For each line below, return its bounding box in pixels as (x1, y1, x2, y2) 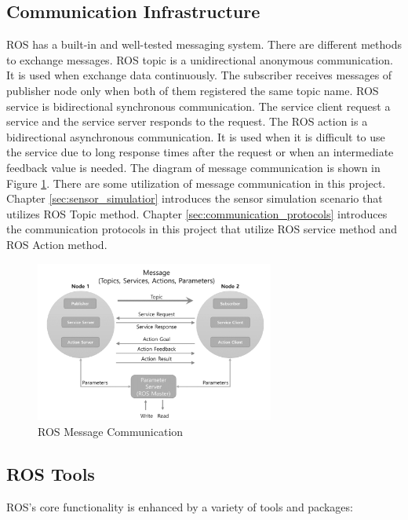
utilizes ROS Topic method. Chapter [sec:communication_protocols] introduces (6, 205, 388, 222)
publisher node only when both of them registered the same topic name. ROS (6, 82, 379, 98)
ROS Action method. (6, 236, 107, 252)
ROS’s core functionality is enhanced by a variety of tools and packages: (6, 498, 353, 515)
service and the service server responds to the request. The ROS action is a (6, 113, 368, 130)
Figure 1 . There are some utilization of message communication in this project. (6, 174, 386, 191)
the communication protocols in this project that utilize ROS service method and (6, 221, 397, 237)
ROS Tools (6, 461, 95, 485)
